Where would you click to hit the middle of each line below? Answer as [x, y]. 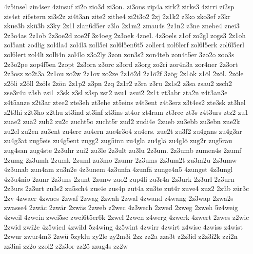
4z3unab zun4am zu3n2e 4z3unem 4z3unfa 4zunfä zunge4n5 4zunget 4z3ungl [118, 169]
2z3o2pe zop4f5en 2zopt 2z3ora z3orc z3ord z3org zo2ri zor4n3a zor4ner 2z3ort [121, 64]
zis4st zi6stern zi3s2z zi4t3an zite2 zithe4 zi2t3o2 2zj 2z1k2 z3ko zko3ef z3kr [117, 16]
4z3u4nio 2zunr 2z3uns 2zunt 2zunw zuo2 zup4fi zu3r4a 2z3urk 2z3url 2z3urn [119, 179]
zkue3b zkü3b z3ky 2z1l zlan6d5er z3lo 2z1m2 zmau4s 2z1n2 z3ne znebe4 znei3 [122, 26]
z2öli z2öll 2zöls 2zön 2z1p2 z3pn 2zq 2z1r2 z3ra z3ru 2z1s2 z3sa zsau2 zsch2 [118, 83]
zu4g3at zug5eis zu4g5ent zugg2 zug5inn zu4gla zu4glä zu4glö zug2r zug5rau [118, 140]
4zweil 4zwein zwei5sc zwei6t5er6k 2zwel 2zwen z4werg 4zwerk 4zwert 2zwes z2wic [126, 217]
